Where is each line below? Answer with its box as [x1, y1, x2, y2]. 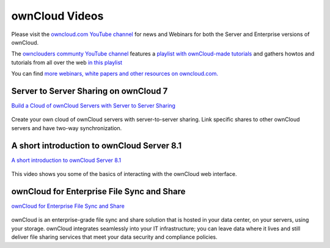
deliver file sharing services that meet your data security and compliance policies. [11, 233, 218, 241]
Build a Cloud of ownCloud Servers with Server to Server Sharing [11, 102, 175, 109]
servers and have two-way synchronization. [11, 124, 122, 131]
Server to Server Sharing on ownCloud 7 [11, 86, 168, 96]
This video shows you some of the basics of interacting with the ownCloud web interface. [11, 170, 238, 178]
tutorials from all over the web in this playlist [11, 59, 122, 66]
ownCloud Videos [11, 9, 104, 23]
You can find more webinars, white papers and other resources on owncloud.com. [11, 70, 218, 78]
